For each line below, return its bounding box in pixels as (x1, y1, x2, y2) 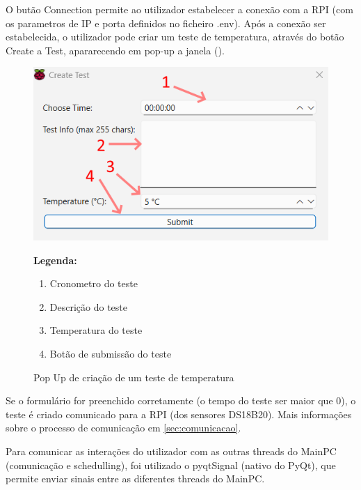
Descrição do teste (49, 299, 127, 314)
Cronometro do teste (49, 276, 138, 291)
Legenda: (33, 252, 77, 267)
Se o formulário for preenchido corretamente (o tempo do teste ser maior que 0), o (6, 393, 356, 408)
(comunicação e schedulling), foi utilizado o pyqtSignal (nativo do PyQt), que (6, 457, 336, 472)
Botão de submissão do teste (49, 346, 172, 360)
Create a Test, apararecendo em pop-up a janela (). (6, 43, 225, 57)
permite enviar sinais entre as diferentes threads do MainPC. (6, 471, 265, 486)
